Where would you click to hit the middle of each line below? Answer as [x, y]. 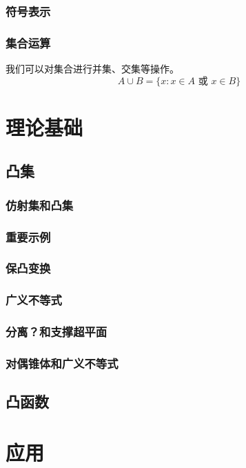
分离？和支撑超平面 [57, 332]
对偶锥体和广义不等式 [62, 363]
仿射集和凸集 [40, 205]
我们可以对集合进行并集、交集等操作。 [92, 69]
